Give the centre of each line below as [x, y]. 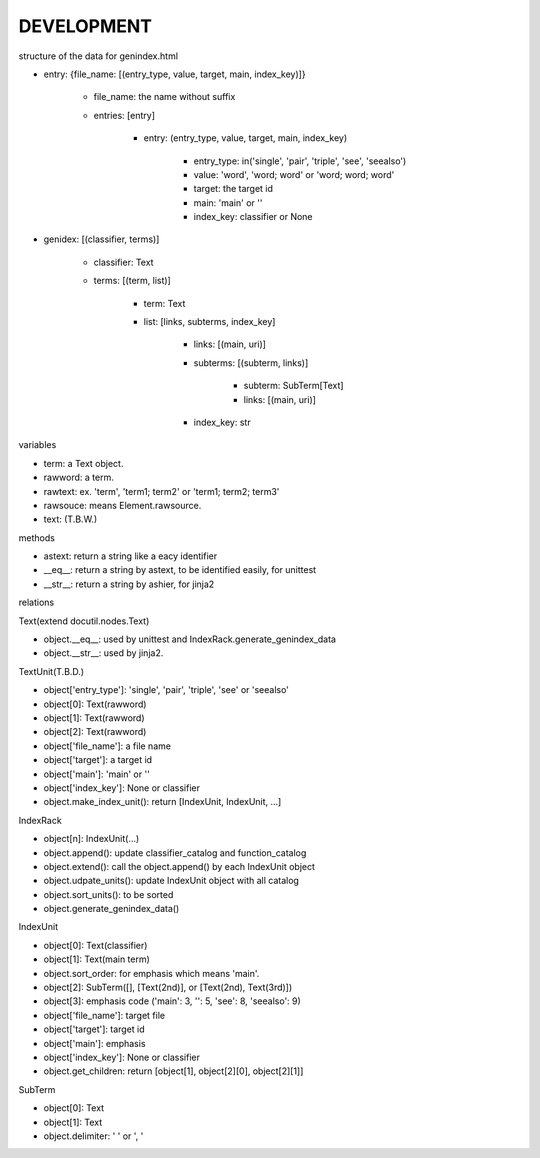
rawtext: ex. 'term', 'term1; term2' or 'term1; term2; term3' [161, 491]
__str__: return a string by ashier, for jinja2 [129, 584]
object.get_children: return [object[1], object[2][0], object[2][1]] [173, 1071]
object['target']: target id [94, 1029]
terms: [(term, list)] [132, 281]
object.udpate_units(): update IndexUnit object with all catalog [171, 881]
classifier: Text [123, 262]
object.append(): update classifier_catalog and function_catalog [175, 852]
